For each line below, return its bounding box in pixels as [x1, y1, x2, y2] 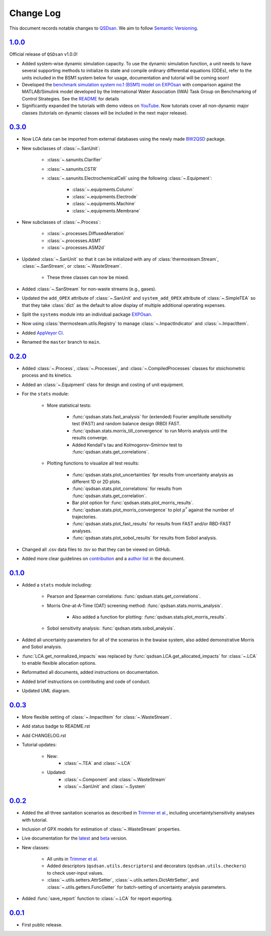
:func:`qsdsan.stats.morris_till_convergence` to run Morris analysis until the [72, 427, 228, 434]
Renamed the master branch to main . [22, 339, 101, 345]
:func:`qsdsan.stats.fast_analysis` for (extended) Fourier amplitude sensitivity [72, 413, 232, 419]
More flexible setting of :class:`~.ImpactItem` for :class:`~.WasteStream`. [22, 714, 172, 720]
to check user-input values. [47, 870, 104, 876]
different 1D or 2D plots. [72, 479, 121, 485]
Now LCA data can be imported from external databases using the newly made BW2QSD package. [22, 136, 226, 142]
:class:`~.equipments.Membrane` [72, 207, 141, 213]
